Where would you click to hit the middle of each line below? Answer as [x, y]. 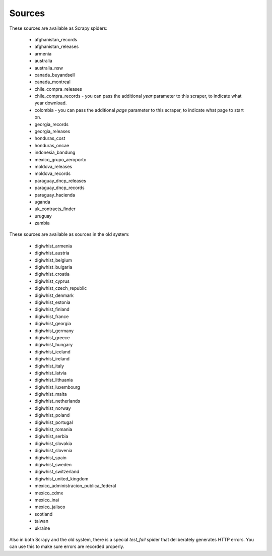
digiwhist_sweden [53, 464]
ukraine [42, 528]
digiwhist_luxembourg [57, 387]
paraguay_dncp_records [60, 188]
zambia [42, 223]
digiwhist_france [52, 316]
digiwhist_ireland [52, 359]
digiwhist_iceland [52, 352]
